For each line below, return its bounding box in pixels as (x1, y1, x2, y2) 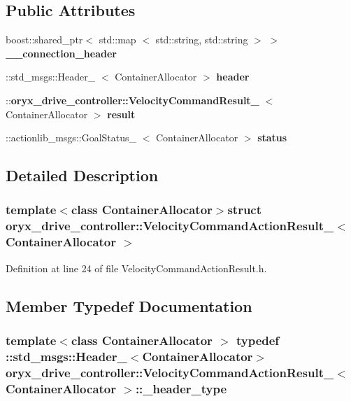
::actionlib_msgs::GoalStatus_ (6, 130, 137, 145)
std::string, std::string (155, 32, 248, 47)
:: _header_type (135, 379, 227, 397)
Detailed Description (6, 164, 159, 186)
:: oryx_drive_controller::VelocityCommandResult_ (6, 92, 259, 107)
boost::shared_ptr (6, 32, 83, 47)
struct (227, 201, 262, 218)
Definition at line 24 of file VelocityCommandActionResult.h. (6, 260, 267, 275)
